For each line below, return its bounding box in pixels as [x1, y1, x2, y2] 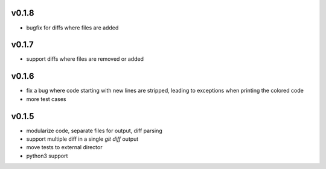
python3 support [26, 152, 68, 159]
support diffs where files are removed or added [26, 55, 144, 63]
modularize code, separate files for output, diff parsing [26, 127, 162, 134]
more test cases [26, 95, 66, 102]
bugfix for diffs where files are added [26, 24, 119, 31]
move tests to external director [26, 144, 103, 151]
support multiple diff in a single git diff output [26, 135, 139, 143]
